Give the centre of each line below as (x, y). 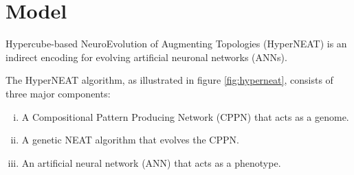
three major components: (58, 93)
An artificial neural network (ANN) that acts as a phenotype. (151, 162)
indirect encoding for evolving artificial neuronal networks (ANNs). (146, 57)
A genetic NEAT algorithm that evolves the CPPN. (130, 140)
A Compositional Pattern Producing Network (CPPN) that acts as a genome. (185, 116)
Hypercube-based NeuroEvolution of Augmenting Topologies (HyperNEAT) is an (176, 44)
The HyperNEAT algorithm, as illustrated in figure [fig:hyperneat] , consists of (169, 80)
